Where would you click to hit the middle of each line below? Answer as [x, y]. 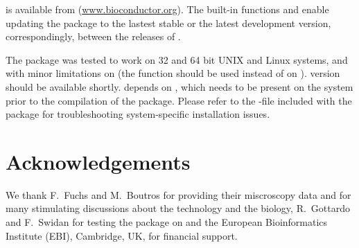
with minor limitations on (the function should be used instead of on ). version [173, 73]
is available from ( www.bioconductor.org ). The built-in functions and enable [167, 9]
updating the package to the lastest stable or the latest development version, [168, 23]
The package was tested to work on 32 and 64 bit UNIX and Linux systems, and [177, 59]
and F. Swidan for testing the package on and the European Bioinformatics [167, 222]
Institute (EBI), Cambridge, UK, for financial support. [122, 235]
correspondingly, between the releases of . [93, 36]
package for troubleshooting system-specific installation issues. [138, 114]
